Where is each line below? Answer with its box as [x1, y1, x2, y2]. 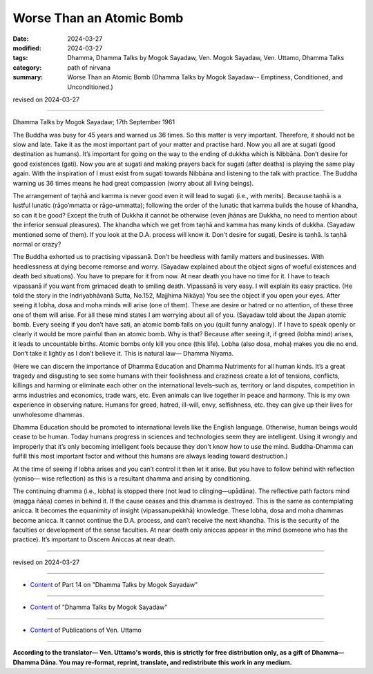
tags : [12, 54, 28, 62]
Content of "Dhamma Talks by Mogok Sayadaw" [30, 603, 168, 611]
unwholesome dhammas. [12, 410, 84, 418]
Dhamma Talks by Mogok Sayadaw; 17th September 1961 [12, 118, 175, 126]
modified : [12, 44, 41, 52]
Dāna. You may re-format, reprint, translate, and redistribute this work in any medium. [40, 658, 293, 666]
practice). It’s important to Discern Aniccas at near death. [12, 535, 176, 543]
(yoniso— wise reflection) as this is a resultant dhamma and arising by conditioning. [12, 474, 251, 483]
